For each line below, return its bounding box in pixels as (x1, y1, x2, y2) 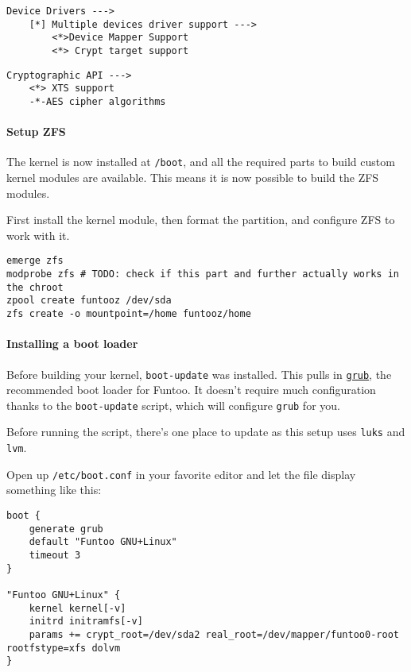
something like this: (6, 481, 102, 498)
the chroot (6, 281, 64, 293)
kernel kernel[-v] (29, 602, 126, 614)
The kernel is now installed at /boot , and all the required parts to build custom (6, 153, 395, 170)
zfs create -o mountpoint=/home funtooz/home (6, 308, 251, 320)
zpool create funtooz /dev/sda (6, 295, 172, 307)
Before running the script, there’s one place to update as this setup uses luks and (6, 423, 405, 440)
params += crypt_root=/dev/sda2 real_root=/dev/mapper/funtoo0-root (29, 628, 399, 640)
